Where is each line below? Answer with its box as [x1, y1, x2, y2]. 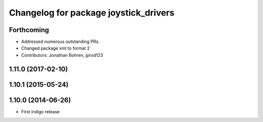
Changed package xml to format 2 [21, 45, 90, 51]
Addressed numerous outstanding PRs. [21, 39, 100, 45]
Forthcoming [9, 26, 49, 34]
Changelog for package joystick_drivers [9, 7, 175, 18]
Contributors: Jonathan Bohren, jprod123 [21, 52, 103, 58]
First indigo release [21, 108, 60, 114]
